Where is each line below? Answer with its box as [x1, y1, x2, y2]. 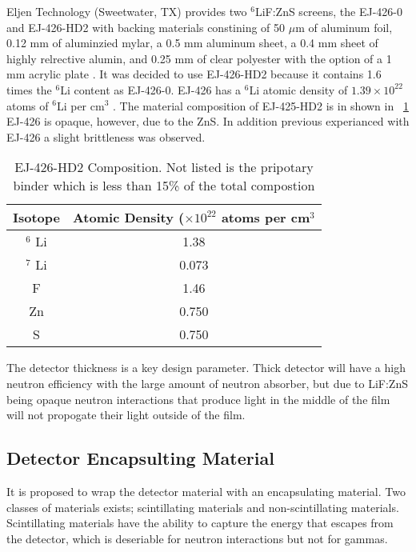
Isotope [13, 208, 60, 227]
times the [6, 81, 52, 98]
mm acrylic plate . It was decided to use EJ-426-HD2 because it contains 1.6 [6, 66, 382, 82]
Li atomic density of [249, 81, 348, 98]
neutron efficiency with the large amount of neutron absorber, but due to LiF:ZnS [6, 374, 408, 391]
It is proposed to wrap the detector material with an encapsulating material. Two [6, 482, 406, 499]
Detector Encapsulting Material [6, 446, 274, 470]
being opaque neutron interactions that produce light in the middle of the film [6, 390, 390, 407]
